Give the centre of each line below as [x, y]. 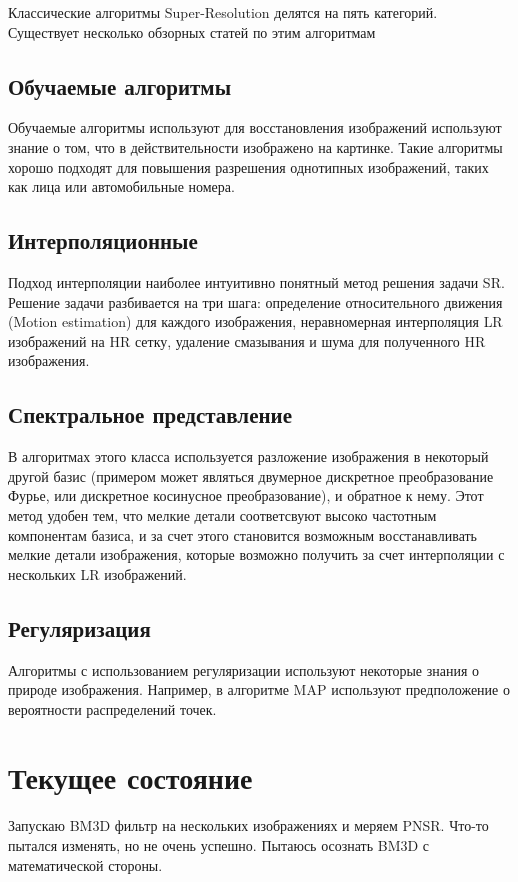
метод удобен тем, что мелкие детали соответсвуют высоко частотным [222, 514]
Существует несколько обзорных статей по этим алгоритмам [192, 31]
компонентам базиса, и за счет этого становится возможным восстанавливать [242, 534]
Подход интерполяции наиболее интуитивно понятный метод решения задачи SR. [256, 281]
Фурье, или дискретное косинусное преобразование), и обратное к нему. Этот [246, 495]
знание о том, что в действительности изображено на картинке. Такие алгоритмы [255, 146]
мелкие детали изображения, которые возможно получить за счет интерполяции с [256, 554]
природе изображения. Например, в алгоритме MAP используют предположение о [259, 689]
